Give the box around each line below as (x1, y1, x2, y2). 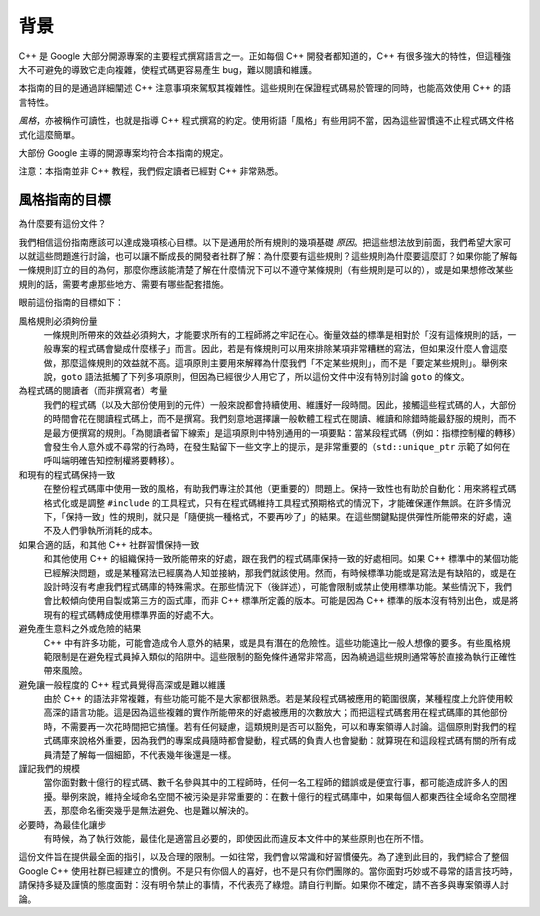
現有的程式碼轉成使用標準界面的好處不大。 (43, 608, 219, 620)
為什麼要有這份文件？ (18, 218, 107, 230)
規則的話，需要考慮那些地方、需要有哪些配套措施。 (18, 278, 229, 290)
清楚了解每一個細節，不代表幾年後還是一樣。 (51, 748, 237, 760)
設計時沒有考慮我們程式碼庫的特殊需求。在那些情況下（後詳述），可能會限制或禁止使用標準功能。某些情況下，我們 (43, 580, 512, 592)
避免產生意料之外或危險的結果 (18, 623, 142, 635)
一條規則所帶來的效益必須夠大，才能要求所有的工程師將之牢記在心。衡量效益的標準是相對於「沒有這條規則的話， (43, 328, 508, 340)
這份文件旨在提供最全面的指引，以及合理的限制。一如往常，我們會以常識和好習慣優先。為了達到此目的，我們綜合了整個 (18, 851, 509, 863)
